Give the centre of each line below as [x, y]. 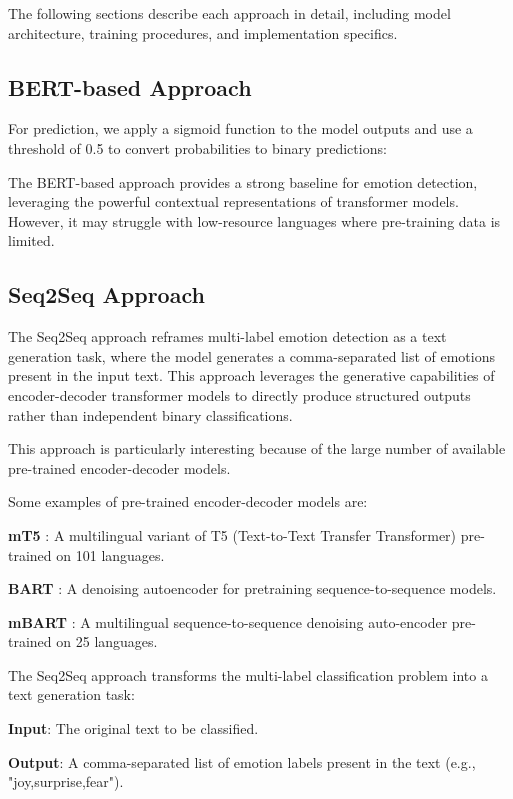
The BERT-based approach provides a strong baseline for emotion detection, [243, 181]
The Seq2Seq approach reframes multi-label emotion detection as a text [227, 336]
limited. [31, 240]
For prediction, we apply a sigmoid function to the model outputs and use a [240, 128]
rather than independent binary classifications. [150, 414]
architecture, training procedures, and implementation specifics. [203, 32]
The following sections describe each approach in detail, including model [229, 13]
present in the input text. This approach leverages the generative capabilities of [251, 375]
